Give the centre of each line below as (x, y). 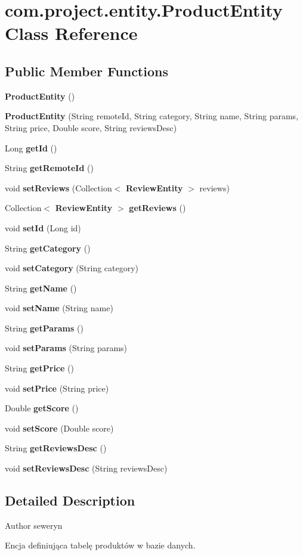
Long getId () (31, 148)
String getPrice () (39, 368)
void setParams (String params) (66, 348)
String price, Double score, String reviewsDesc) (91, 127)
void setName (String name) (59, 308)
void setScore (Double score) (59, 428)
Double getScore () (42, 408)
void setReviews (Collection (58, 187)
